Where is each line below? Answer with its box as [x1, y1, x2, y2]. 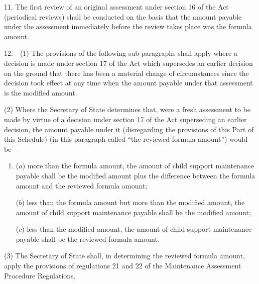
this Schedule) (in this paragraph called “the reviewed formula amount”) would [4, 134, 248, 144]
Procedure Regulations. [4, 270, 76, 280]
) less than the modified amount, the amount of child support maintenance [22, 224, 252, 234]
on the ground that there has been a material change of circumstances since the [4, 67, 249, 78]
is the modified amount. [4, 87, 77, 98]
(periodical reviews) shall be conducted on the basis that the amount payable [4, 11, 242, 22]
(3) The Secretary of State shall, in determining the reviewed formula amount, [4, 250, 245, 261]
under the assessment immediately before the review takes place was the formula [4, 21, 252, 32]
